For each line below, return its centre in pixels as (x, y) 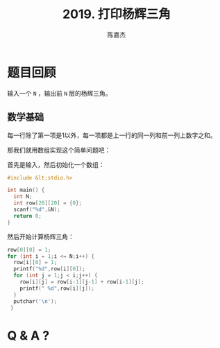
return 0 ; (27, 216)
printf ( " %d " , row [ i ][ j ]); (57, 288)
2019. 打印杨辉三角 (117, 14)
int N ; (23, 197)
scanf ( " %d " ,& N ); (37, 209)
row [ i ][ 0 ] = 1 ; (35, 263)
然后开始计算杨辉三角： (41, 236)
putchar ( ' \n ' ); (35, 301)
